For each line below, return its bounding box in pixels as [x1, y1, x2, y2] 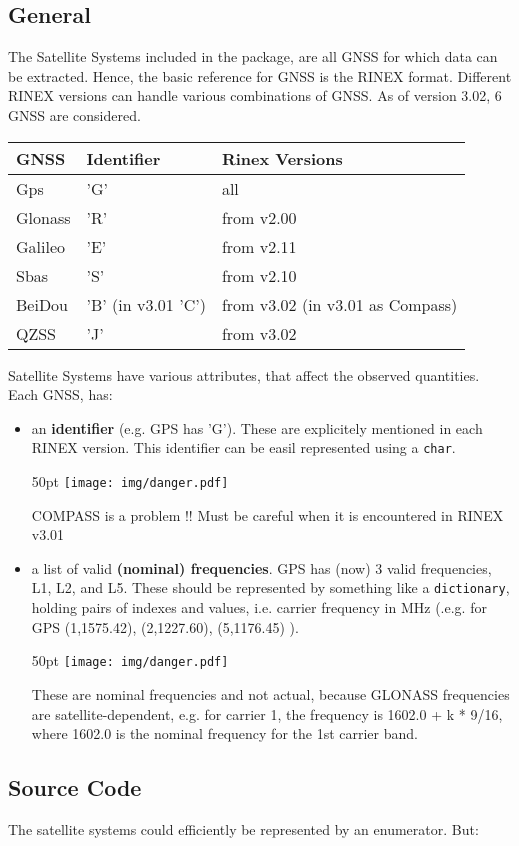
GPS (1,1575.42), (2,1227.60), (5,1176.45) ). [31, 616, 299, 637]
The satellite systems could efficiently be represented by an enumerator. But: [8, 818, 479, 839]
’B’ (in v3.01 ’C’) [86, 292, 206, 316]
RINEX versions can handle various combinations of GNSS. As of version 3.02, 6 [8, 85, 502, 106]
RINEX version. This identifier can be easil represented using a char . [31, 437, 456, 458]
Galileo [16, 234, 66, 258]
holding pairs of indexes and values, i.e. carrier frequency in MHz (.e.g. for [31, 597, 487, 618]
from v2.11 [221, 234, 297, 258]
